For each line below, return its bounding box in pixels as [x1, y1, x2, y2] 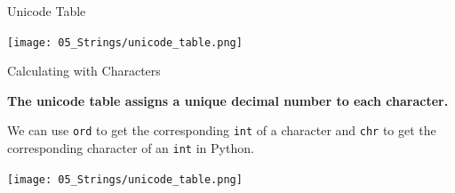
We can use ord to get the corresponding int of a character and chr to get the [7, 121, 436, 140]
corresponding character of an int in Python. [7, 139, 254, 157]
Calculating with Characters [7, 61, 161, 80]
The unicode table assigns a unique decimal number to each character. [7, 91, 449, 109]
